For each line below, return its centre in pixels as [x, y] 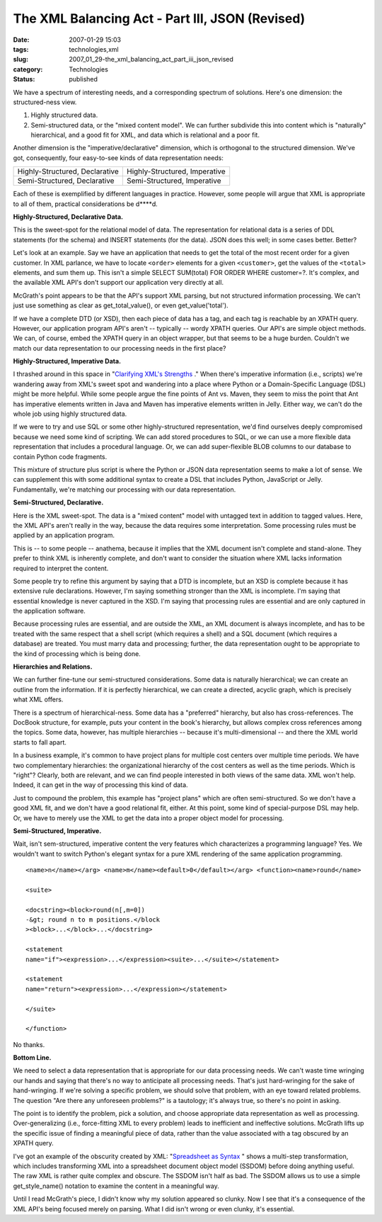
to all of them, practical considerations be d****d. [86, 204]
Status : [24, 79]
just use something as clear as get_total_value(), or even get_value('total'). [121, 305]
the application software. [50, 611]
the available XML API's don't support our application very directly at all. [118, 283]
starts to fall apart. [40, 742]
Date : [21, 40]
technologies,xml [94, 49]
